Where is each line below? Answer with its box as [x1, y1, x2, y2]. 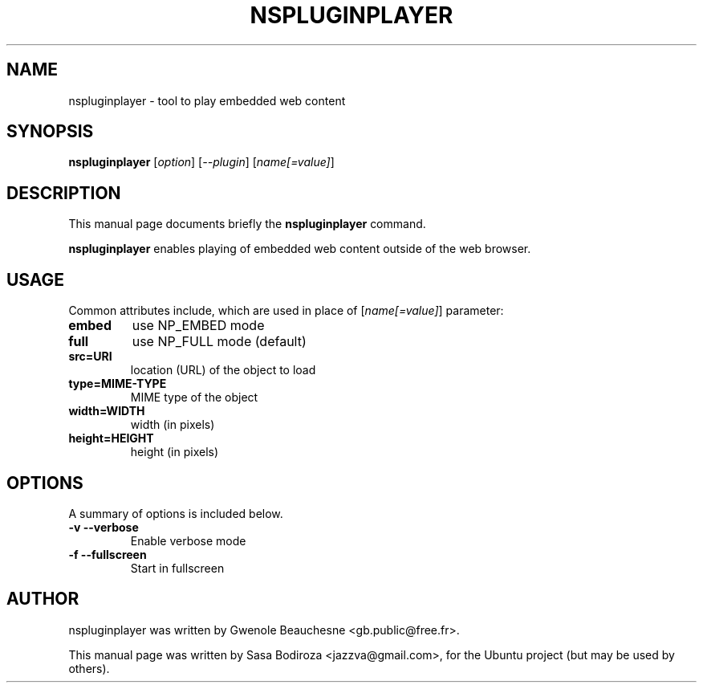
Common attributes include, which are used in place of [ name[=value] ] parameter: [68, 304, 504, 318]
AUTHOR [6, 589, 79, 609]
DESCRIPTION [6, 182, 121, 203]
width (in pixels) [130, 418, 215, 432]
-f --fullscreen [68, 547, 147, 561]
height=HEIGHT [68, 431, 154, 446]
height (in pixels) [130, 445, 219, 459]
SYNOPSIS [6, 121, 94, 142]
